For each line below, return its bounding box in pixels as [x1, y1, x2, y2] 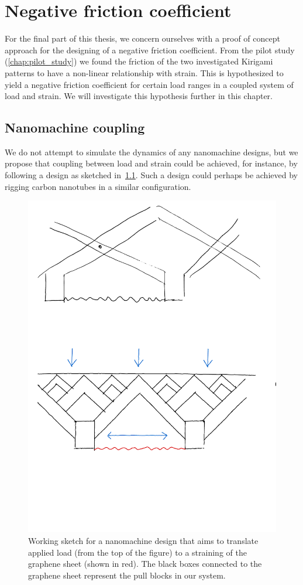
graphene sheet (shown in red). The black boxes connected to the [28, 557, 262, 570]
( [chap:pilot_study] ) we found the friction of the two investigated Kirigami [5, 55, 273, 67]
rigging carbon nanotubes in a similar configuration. [5, 180, 191, 192]
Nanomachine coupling [5, 118, 145, 137]
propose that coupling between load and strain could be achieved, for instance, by [5, 157, 298, 169]
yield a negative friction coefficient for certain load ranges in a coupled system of [5, 78, 294, 90]
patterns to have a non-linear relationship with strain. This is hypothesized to [5, 66, 284, 79]
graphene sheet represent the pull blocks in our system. [28, 569, 226, 581]
